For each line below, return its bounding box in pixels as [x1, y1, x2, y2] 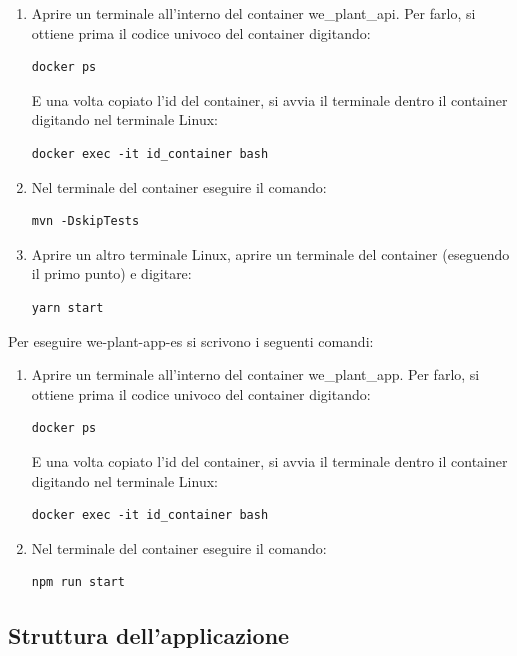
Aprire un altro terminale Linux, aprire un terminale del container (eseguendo [31, 243, 510, 264]
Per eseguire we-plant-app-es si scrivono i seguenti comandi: [8, 330, 374, 351]
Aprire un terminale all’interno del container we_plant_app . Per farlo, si [31, 364, 480, 385]
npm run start [31, 575, 125, 590]
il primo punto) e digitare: [31, 263, 192, 284]
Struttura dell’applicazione [8, 620, 290, 651]
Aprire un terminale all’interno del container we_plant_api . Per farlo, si [31, 3, 476, 23]
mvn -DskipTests [31, 214, 140, 229]
